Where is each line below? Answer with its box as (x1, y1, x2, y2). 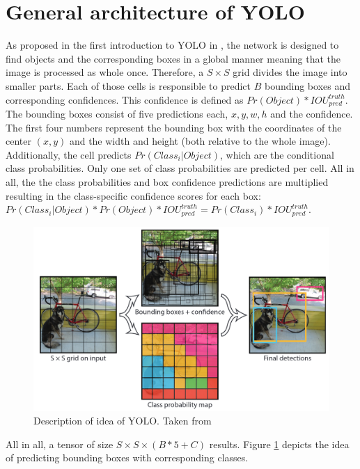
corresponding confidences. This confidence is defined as (6, 92, 244, 106)
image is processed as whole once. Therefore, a (6, 65, 204, 79)
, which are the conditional (220, 147, 334, 161)
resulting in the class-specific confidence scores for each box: (6, 188, 261, 202)
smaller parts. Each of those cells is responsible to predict (6, 78, 251, 93)
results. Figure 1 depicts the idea (209, 436, 350, 451)
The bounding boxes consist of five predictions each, (6, 106, 228, 120)
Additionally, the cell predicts (6, 147, 132, 161)
